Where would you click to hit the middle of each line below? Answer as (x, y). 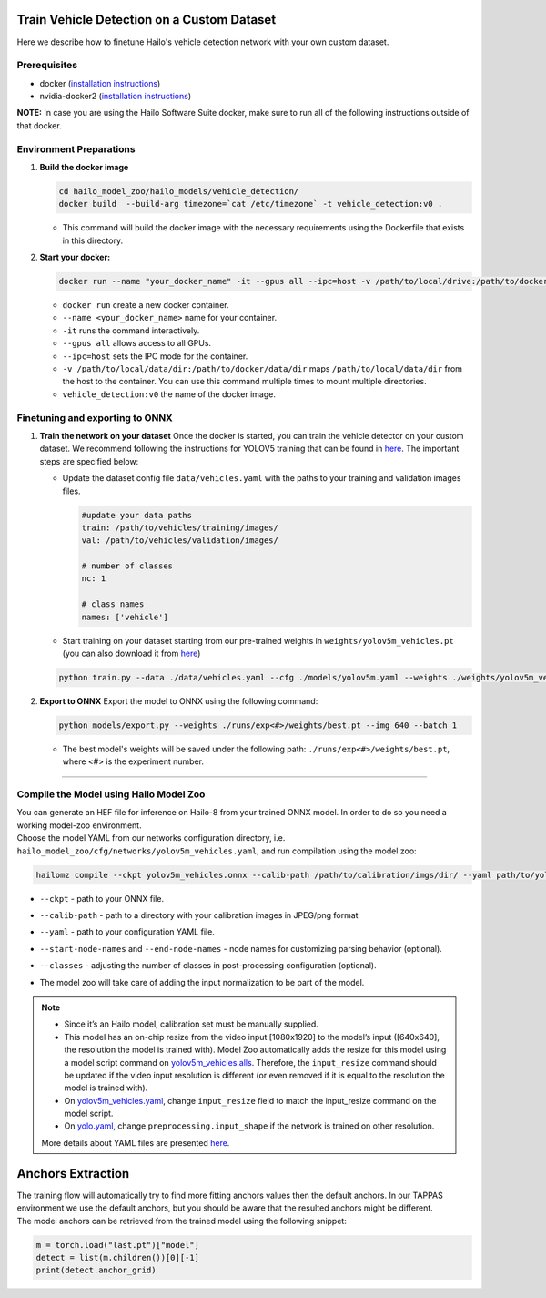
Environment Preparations (76, 148)
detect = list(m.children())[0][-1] (118, 1257)
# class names (113, 604)
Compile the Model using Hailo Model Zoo (111, 794)
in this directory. (92, 240)
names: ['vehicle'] (125, 617)
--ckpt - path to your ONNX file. (101, 898)
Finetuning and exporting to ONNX (95, 417)
